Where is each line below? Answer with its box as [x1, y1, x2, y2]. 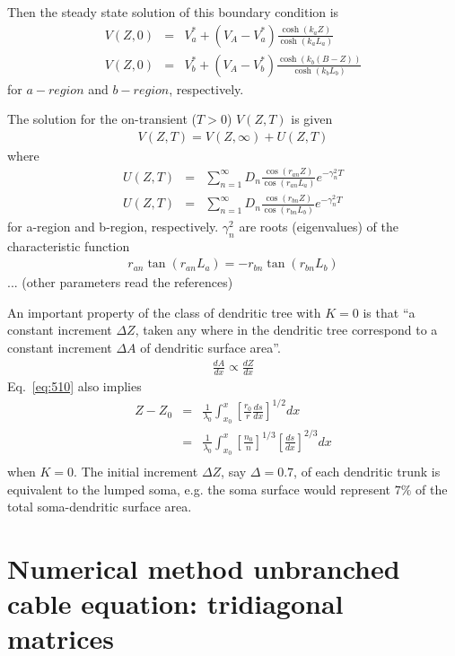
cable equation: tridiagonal [7, 585, 344, 622]
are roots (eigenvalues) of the [239, 216, 398, 235]
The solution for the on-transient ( [7, 109, 197, 128]
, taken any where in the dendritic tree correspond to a [135, 320, 438, 339]
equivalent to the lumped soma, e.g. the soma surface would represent [7, 479, 390, 498]
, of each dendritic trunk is [293, 462, 441, 481]
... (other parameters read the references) [7, 273, 233, 292]
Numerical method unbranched [7, 550, 400, 587]
